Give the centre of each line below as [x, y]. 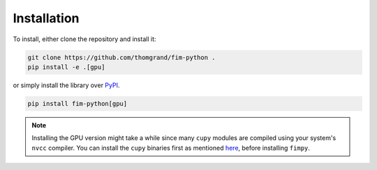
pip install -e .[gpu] [66, 67]
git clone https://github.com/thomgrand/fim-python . [121, 57]
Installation [46, 18]
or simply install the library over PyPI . [66, 85]
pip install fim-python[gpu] [77, 103]
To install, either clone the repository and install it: [84, 39]
